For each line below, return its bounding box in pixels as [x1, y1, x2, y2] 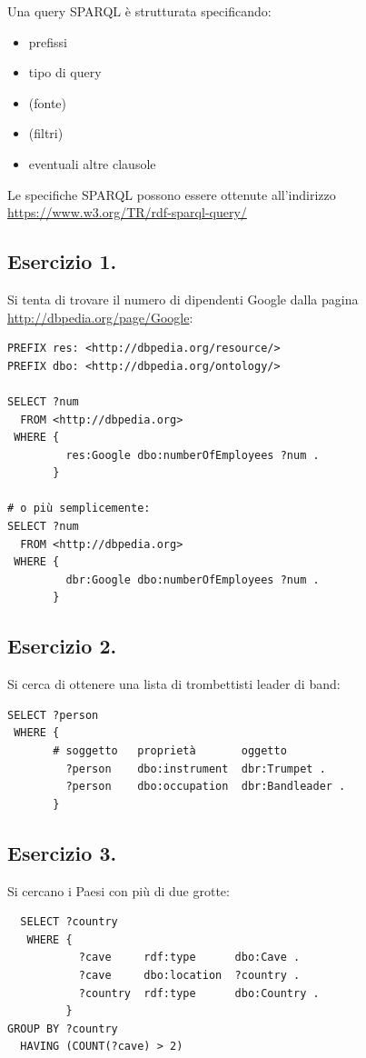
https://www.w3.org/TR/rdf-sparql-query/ [7, 203, 247, 222]
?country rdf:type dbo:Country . [78, 986, 320, 1000]
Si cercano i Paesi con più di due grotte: [7, 881, 230, 900]
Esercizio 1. [7, 247, 117, 275]
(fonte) [28, 93, 67, 112]
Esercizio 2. [7, 632, 117, 660]
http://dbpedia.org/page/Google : [7, 307, 193, 326]
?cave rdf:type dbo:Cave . [78, 951, 301, 964]
